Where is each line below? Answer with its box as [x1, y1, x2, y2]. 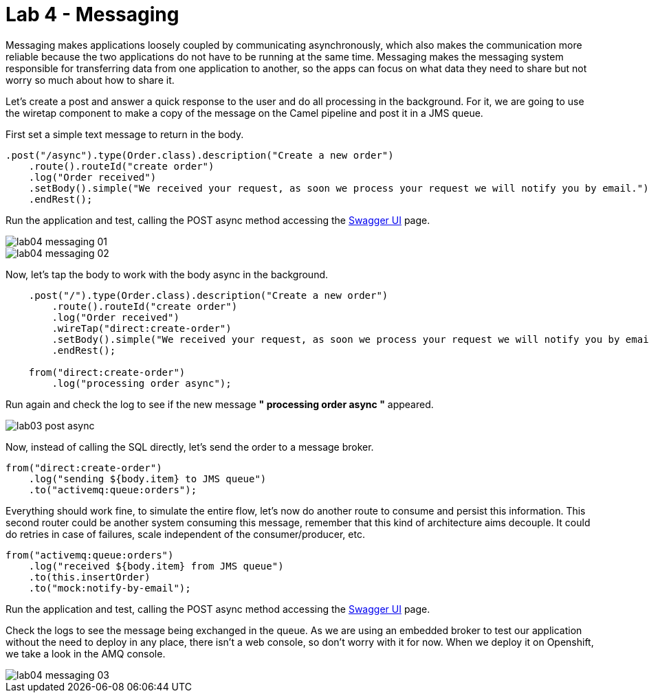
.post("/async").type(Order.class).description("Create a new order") [5, 149, 394, 161]
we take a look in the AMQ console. [5, 647, 166, 660]
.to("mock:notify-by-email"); [28, 582, 191, 594]
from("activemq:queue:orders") [5, 549, 174, 561]
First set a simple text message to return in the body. [5, 128, 244, 140]
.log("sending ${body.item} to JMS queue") [28, 473, 267, 484]
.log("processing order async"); [52, 377, 232, 389]
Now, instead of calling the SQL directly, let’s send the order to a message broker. [5, 440, 374, 453]
